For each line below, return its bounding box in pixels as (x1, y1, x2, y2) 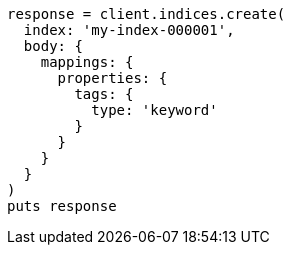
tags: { (74, 86, 134, 102)
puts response (7, 198, 117, 214)
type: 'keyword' (91, 102, 218, 118)
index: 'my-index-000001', (23, 22, 235, 38)
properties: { (57, 70, 168, 86)
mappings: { (40, 54, 134, 70)
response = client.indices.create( (7, 6, 286, 22)
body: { (23, 38, 83, 54)
